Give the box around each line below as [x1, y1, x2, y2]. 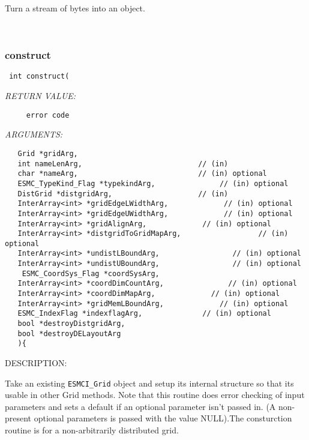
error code [26, 110, 70, 119]
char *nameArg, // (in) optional [17, 169, 267, 178]
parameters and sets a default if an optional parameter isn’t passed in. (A [5, 400, 276, 412]
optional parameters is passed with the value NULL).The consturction [34, 412, 292, 424]
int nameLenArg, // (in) [17, 159, 229, 168]
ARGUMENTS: [5, 128, 63, 140]
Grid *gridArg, [17, 149, 78, 158]
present [5, 412, 32, 424]
